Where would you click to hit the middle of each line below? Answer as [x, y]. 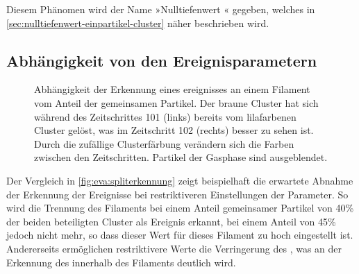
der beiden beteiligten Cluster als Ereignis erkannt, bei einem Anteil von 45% [171, 221]
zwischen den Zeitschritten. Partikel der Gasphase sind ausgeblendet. [181, 157]
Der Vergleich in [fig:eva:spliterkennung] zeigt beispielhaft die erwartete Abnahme [180, 180]
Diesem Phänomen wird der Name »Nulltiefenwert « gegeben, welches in [161, 9]
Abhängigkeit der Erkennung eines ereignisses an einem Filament [172, 89]
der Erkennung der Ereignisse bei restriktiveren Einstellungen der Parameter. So [177, 194]
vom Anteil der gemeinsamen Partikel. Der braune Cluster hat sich [176, 102]
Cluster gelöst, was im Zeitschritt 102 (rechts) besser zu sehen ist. [174, 130]
